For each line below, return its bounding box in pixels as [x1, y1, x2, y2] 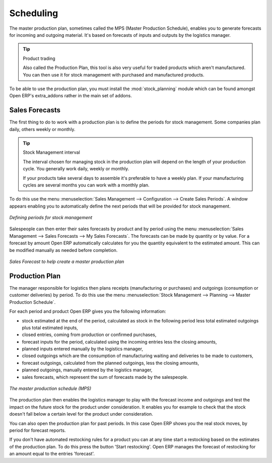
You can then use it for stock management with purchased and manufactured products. [23, 72, 205, 78]
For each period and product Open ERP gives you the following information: [9, 308, 166, 314]
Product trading [23, 55, 55, 61]
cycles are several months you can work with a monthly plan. [23, 182, 150, 188]
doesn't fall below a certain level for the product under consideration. [9, 411, 153, 417]
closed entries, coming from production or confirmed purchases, [22, 332, 157, 338]
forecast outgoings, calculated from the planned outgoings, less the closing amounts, [22, 360, 199, 366]
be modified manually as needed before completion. [9, 247, 118, 253]
